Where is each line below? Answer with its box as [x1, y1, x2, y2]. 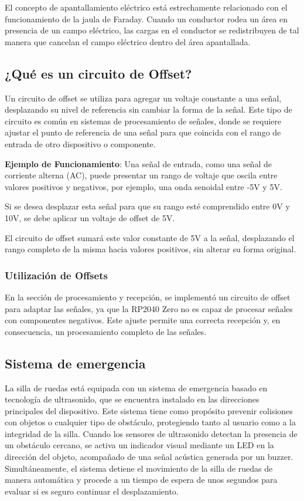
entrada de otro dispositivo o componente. [5, 137, 156, 150]
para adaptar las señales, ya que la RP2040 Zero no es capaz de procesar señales [5, 302, 293, 314]
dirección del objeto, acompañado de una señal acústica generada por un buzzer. [5, 451, 293, 463]
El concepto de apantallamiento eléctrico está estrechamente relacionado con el [5, 1, 288, 13]
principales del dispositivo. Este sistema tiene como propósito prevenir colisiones [5, 404, 293, 417]
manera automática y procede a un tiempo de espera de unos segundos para [5, 473, 278, 486]
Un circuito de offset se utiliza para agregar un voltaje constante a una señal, [5, 92, 282, 104]
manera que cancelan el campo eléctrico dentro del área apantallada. [5, 35, 251, 48]
